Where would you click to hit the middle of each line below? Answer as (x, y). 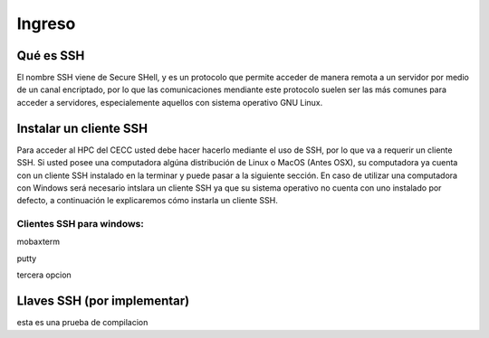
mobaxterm (38, 242)
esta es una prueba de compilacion (82, 323)
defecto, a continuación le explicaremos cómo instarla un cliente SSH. (147, 201)
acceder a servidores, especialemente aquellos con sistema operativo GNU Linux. (170, 102)
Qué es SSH (51, 56)
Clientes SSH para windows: (80, 224)
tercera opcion (44, 275)
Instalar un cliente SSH (82, 128)
